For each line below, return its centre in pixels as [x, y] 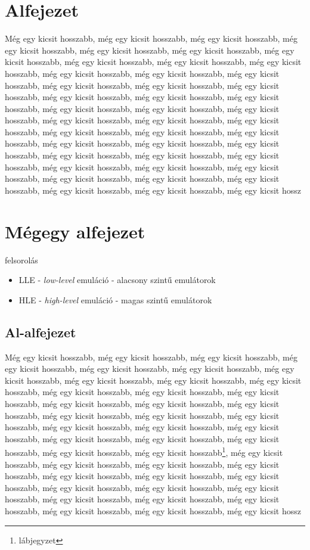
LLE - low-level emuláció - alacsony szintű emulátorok [117, 280]
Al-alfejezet [41, 332]
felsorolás [21, 260]
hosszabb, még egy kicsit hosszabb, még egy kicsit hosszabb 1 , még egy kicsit [144, 451]
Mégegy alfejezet [75, 231]
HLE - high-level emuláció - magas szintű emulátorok [115, 299]
